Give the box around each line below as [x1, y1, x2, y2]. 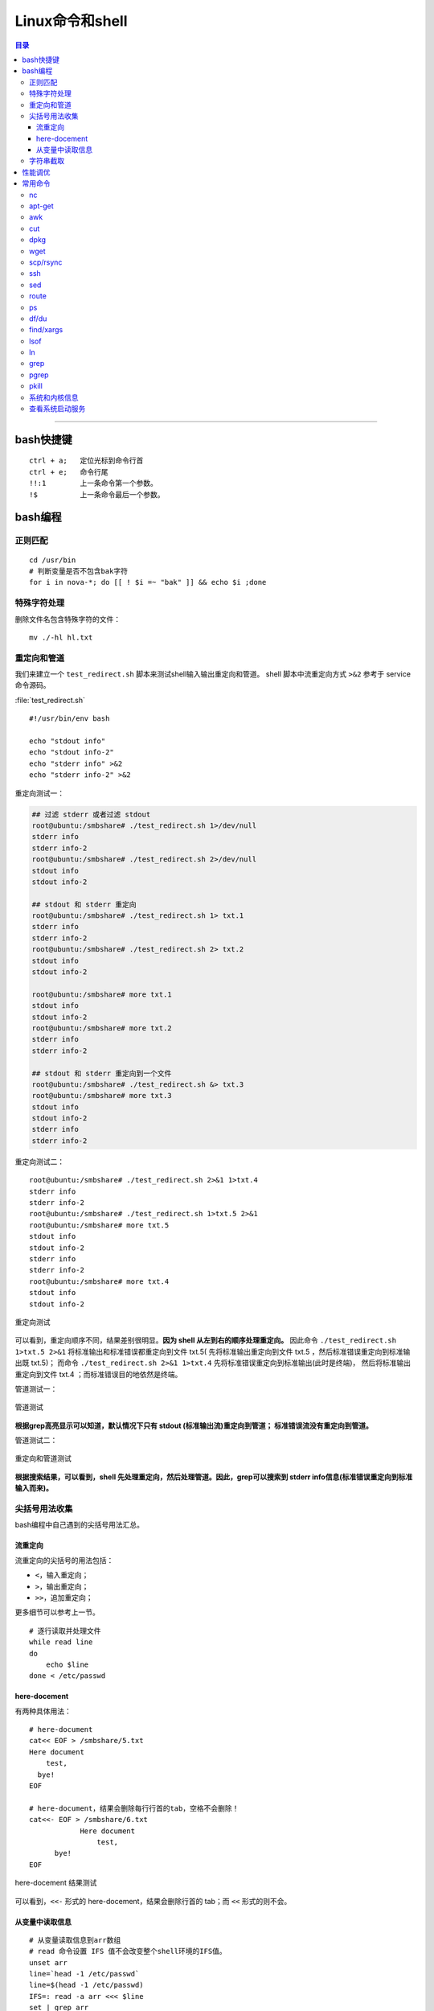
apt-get [29, 201, 54, 211]
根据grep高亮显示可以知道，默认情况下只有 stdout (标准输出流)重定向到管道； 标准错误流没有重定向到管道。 [14, 1421, 373, 1430]
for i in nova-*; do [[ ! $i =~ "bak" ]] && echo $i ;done [29, 578, 267, 587]
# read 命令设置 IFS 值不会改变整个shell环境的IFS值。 [29, 1947, 227, 1956]
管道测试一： [14, 1384, 58, 1393]
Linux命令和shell [14, 12, 128, 30]
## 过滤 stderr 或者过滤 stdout [31, 809, 151, 819]
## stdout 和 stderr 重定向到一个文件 [31, 1068, 172, 1078]
